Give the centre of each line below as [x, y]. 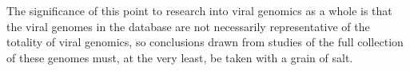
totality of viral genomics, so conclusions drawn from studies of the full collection [205, 42]
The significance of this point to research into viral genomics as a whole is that [199, 10]
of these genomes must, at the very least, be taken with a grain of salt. [180, 57]
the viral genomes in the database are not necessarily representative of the [188, 26]
